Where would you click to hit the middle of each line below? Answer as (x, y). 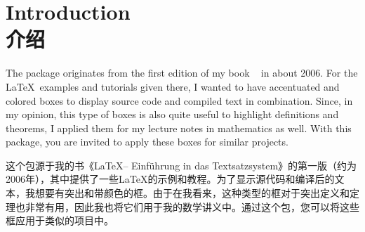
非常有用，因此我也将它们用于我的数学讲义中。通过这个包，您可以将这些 (192, 206)
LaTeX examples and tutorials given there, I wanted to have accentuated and (173, 86)
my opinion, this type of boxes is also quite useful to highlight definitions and (172, 114)
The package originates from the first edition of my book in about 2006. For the (182, 73)
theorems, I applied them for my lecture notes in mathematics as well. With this (179, 128)
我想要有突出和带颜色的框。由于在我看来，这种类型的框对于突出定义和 (187, 193)
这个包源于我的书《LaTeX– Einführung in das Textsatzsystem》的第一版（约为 (181, 165)
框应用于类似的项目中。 (60, 220)
